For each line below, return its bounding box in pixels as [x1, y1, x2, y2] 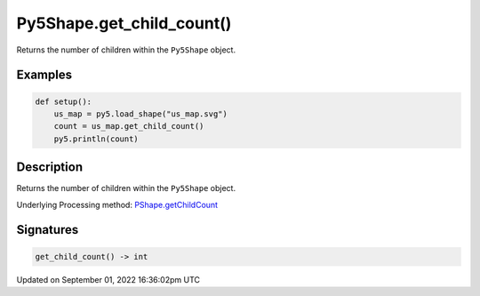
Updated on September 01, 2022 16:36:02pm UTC [16, 274, 200, 284]
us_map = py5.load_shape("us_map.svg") [53, 108, 228, 119]
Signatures [16, 222, 79, 237]
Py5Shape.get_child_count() [16, 13, 232, 33]
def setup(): [35, 96, 92, 107]
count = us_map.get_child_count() [53, 121, 204, 132]
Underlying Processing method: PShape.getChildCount [16, 199, 218, 210]
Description [16, 160, 84, 175]
